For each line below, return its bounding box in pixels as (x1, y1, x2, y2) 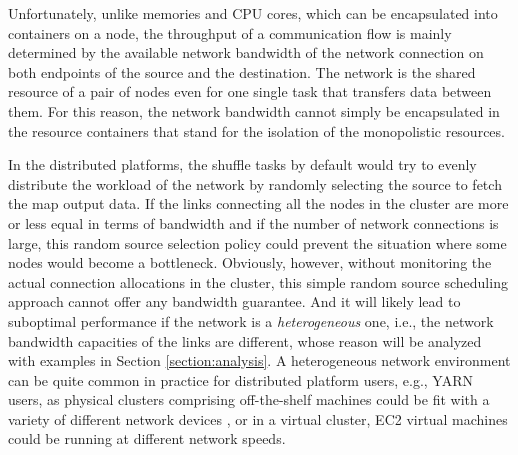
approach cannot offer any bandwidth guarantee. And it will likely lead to (8, 291, 461, 312)
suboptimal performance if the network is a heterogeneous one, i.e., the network (8, 310, 494, 331)
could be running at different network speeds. (8, 428, 286, 449)
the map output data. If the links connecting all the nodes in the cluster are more (8, 193, 509, 214)
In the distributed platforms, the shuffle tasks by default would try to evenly (8, 154, 477, 175)
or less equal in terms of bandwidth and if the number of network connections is (8, 212, 499, 233)
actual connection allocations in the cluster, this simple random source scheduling (8, 271, 508, 292)
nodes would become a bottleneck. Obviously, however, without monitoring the (8, 252, 492, 273)
